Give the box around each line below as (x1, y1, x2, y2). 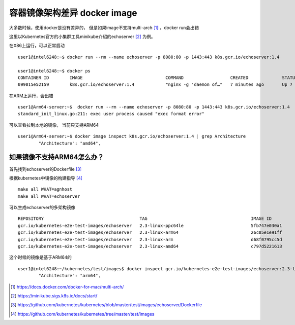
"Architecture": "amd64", (38, 141, 101, 146)
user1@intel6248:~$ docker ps (18, 68, 91, 73)
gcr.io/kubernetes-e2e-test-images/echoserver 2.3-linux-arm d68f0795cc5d (18, 237, 282, 242)
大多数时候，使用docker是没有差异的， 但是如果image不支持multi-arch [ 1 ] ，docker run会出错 (9, 25, 199, 31)
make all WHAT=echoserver (18, 193, 81, 199)
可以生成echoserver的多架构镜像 (9, 205, 76, 211)
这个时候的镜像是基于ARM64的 (9, 254, 72, 260)
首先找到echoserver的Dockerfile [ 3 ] (9, 166, 82, 172)
